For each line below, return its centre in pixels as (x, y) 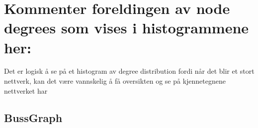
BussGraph (33, 117)
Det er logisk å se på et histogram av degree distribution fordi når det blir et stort (129, 71)
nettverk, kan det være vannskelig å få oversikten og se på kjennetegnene (115, 81)
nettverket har (26, 90)
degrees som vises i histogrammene (127, 28)
